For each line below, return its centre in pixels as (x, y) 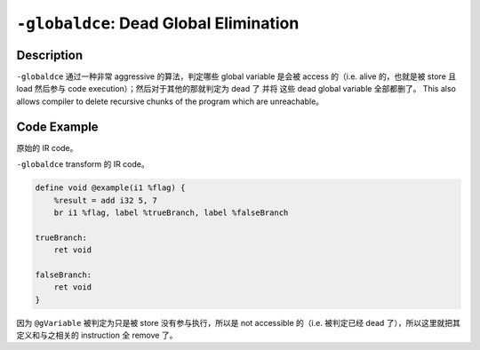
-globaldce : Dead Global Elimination (158, 23)
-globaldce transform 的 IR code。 (83, 164)
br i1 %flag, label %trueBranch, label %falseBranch (171, 212)
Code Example (57, 127)
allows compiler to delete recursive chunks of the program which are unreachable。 (170, 101)
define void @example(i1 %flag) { (110, 188)
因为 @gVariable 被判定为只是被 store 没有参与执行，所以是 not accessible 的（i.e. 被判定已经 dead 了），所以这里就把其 (239, 322)
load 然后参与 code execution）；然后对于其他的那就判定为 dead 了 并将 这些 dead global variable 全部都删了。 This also (236, 89)
